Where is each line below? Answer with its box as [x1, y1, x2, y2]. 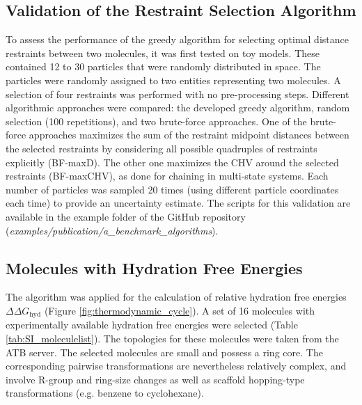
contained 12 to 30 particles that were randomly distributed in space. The [6, 59, 321, 74]
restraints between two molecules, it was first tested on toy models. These [6, 45, 320, 60]
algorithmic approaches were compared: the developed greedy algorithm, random [6, 100, 350, 115]
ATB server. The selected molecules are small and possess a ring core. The [6, 344, 323, 359]
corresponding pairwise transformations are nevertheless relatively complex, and [6, 358, 347, 373]
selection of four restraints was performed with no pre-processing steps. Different [6, 86, 349, 101]
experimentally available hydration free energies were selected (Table [6, 317, 298, 332]
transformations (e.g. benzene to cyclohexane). [6, 386, 204, 400]
